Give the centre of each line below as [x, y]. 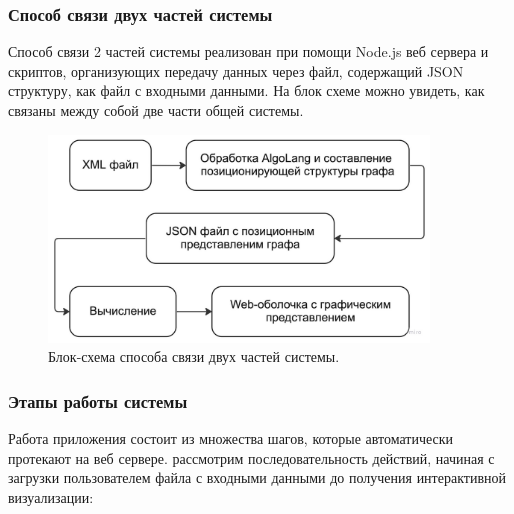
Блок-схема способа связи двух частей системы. [194, 356]
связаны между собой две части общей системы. [156, 110]
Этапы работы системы [98, 400]
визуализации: [51, 496]
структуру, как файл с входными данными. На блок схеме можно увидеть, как [246, 90]
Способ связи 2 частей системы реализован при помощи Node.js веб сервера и [248, 51]
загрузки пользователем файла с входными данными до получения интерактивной [257, 477]
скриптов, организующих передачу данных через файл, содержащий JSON [236, 70]
